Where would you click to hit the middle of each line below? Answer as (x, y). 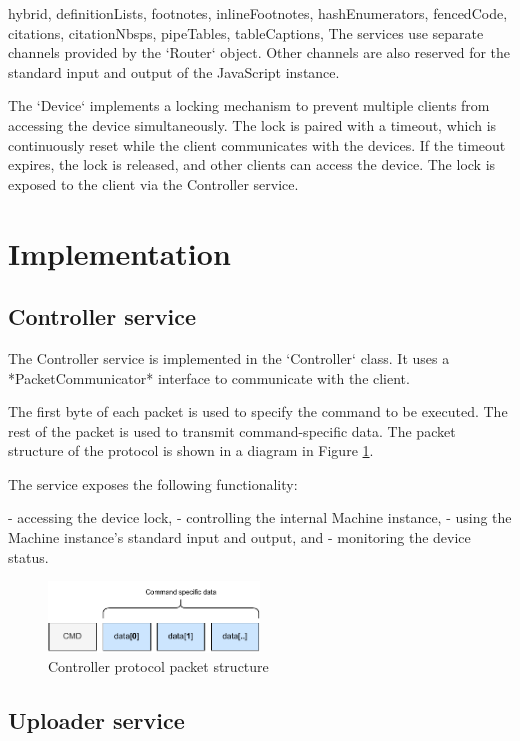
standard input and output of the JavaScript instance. (174, 71)
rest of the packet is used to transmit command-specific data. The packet (232, 430)
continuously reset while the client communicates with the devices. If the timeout (257, 144)
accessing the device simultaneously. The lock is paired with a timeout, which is (252, 124)
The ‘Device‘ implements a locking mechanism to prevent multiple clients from (249, 105)
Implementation (119, 252)
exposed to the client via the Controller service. (153, 183)
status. (28, 556)
